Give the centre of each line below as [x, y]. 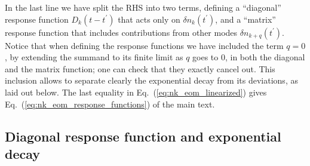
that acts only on [149, 19]
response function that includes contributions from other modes [121, 32]
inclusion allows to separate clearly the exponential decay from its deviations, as [151, 80]
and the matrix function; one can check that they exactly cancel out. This [140, 68]
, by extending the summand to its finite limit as [94, 57]
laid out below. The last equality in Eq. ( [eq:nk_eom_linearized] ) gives [136, 92]
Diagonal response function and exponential [143, 136]
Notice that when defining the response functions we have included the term [144, 45]
